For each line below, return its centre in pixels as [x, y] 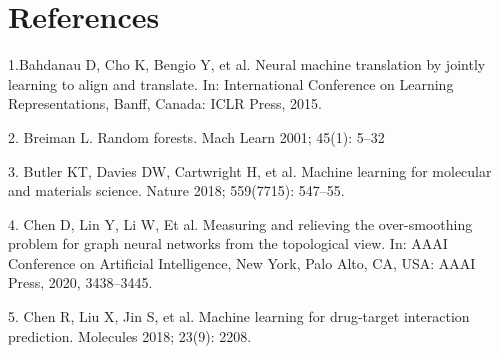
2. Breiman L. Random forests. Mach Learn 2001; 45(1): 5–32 [196, 136]
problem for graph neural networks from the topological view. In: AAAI [228, 243]
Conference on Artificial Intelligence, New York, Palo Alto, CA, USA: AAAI [242, 262]
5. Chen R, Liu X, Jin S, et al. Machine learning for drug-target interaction [239, 316]
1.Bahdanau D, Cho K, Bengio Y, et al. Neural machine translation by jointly [247, 64]
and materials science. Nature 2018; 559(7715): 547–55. [176, 190]
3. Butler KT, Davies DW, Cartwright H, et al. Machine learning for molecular [250, 170]
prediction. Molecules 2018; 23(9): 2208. [130, 335]
